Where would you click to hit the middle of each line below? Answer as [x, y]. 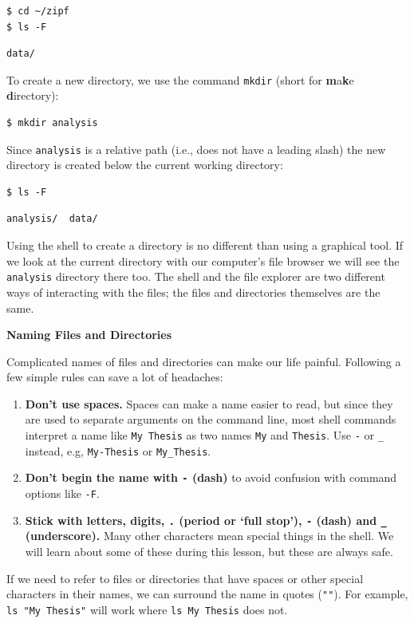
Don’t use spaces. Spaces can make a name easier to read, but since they [209, 403]
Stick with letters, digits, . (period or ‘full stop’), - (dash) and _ [206, 520]
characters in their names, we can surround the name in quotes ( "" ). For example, [207, 594]
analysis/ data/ [52, 219]
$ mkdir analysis [52, 123]
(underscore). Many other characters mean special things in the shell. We [209, 536]
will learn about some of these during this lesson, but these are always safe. [209, 551]
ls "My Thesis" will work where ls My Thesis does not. [147, 609]
